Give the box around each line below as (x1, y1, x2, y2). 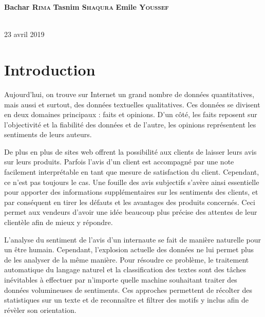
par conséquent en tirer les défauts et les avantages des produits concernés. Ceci (4, 196, 255, 207)
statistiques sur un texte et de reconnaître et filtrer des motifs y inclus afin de (4, 294, 249, 305)
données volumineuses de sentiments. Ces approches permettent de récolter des (4, 284, 252, 295)
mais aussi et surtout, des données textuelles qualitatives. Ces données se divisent (4, 99, 260, 109)
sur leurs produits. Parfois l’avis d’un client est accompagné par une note (4, 156, 234, 167)
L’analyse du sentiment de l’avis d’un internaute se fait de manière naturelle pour (4, 234, 261, 245)
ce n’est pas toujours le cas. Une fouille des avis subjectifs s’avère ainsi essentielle (4, 176, 259, 187)
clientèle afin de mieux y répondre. (4, 217, 113, 228)
